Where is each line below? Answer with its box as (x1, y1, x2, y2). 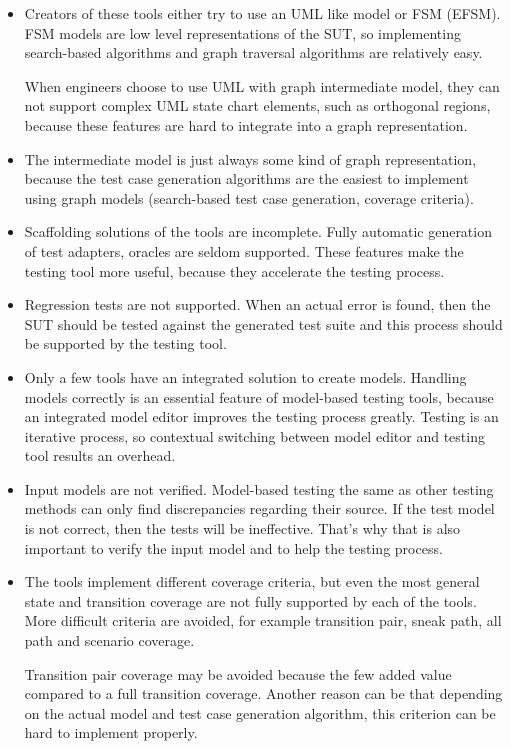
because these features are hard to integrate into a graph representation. (24, 114, 468, 135)
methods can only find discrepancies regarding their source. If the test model (24, 498, 495, 519)
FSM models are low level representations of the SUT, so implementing (24, 22, 461, 43)
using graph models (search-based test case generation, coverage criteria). (24, 187, 474, 208)
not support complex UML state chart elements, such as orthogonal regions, (24, 95, 491, 116)
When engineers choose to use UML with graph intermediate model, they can (24, 75, 500, 96)
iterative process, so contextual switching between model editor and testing (24, 425, 485, 446)
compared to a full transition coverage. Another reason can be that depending (24, 683, 503, 704)
